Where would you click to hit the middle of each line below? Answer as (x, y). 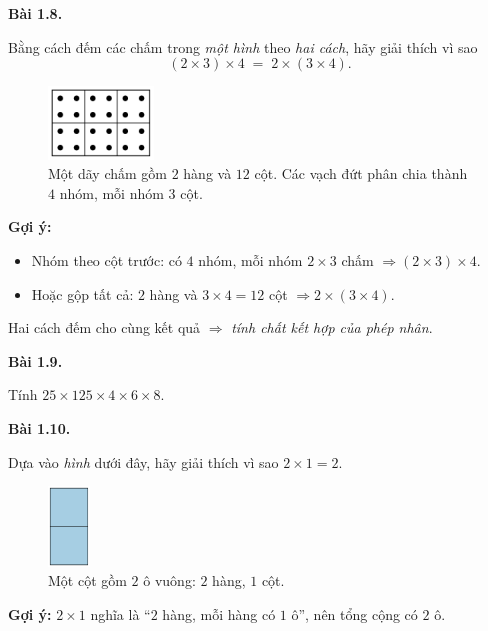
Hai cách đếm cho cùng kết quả (104, 327)
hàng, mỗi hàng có (219, 613)
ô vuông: (169, 580)
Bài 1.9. (35, 360)
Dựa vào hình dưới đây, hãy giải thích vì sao (143, 461)
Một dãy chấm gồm (107, 173)
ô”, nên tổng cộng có (354, 613)
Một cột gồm (87, 580)
